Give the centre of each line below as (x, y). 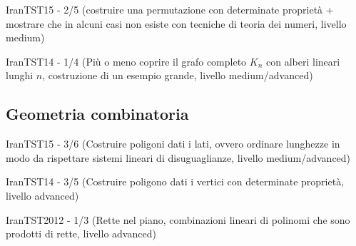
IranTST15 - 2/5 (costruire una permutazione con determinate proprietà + (170, 9)
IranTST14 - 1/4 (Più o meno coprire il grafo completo (126, 61)
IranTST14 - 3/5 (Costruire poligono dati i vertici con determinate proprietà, (175, 181)
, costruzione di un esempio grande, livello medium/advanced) (178, 75)
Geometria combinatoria (97, 114)
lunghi (20, 75)
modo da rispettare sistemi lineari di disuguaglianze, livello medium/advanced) (178, 157)
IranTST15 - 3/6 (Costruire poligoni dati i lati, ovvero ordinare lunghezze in (173, 144)
